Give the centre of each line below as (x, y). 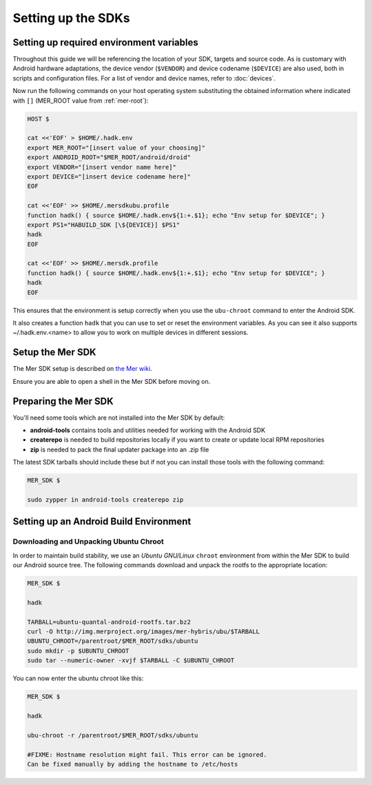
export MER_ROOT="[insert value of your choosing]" (116, 147)
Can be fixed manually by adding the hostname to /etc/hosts (133, 764)
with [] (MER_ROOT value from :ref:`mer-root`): (81, 101)
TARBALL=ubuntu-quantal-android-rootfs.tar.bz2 (109, 622)
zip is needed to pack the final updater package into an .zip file (120, 449)
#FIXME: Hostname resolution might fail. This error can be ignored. (147, 754)
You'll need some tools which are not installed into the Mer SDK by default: (119, 418)
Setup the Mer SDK (54, 353)
